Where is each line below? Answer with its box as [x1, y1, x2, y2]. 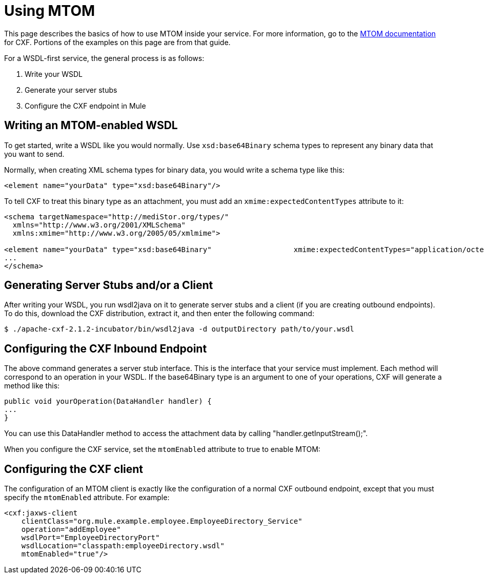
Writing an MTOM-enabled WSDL [4, 119, 178, 132]
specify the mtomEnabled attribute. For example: [4, 493, 170, 502]
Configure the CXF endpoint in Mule [25, 101, 146, 110]
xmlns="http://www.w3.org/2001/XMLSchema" [12, 220, 186, 229]
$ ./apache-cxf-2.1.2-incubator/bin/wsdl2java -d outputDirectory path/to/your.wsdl [4, 325, 354, 334]
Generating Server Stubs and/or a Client [4, 279, 213, 292]
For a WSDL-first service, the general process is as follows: [4, 53, 205, 63]
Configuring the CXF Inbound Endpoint [4, 342, 207, 355]
